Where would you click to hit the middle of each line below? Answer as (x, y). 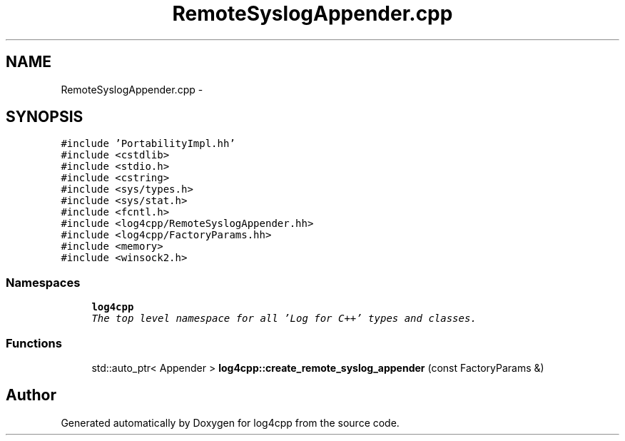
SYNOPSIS (45, 117)
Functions (34, 343)
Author (31, 395)
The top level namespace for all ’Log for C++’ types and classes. (284, 319)
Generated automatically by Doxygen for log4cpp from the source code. (230, 422)
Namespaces (43, 282)
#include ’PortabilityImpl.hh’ (148, 144)
